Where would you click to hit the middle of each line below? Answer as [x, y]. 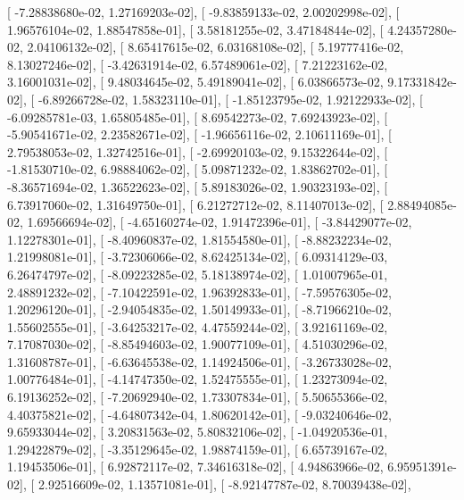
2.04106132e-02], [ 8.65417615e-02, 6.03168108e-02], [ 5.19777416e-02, [215, 47]
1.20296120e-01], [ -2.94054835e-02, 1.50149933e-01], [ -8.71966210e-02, [199, 309]
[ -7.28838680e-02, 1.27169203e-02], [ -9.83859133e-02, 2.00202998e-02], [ [203, 12]
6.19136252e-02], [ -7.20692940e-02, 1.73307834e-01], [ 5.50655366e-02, [198, 397]
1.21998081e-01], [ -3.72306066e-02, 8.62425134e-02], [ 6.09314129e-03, [198, 257]
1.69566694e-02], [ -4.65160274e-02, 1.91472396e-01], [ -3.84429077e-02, [220, 222]
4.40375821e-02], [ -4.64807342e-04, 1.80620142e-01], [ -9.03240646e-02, [199, 414]
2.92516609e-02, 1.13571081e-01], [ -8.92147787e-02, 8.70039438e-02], [224, 484]
